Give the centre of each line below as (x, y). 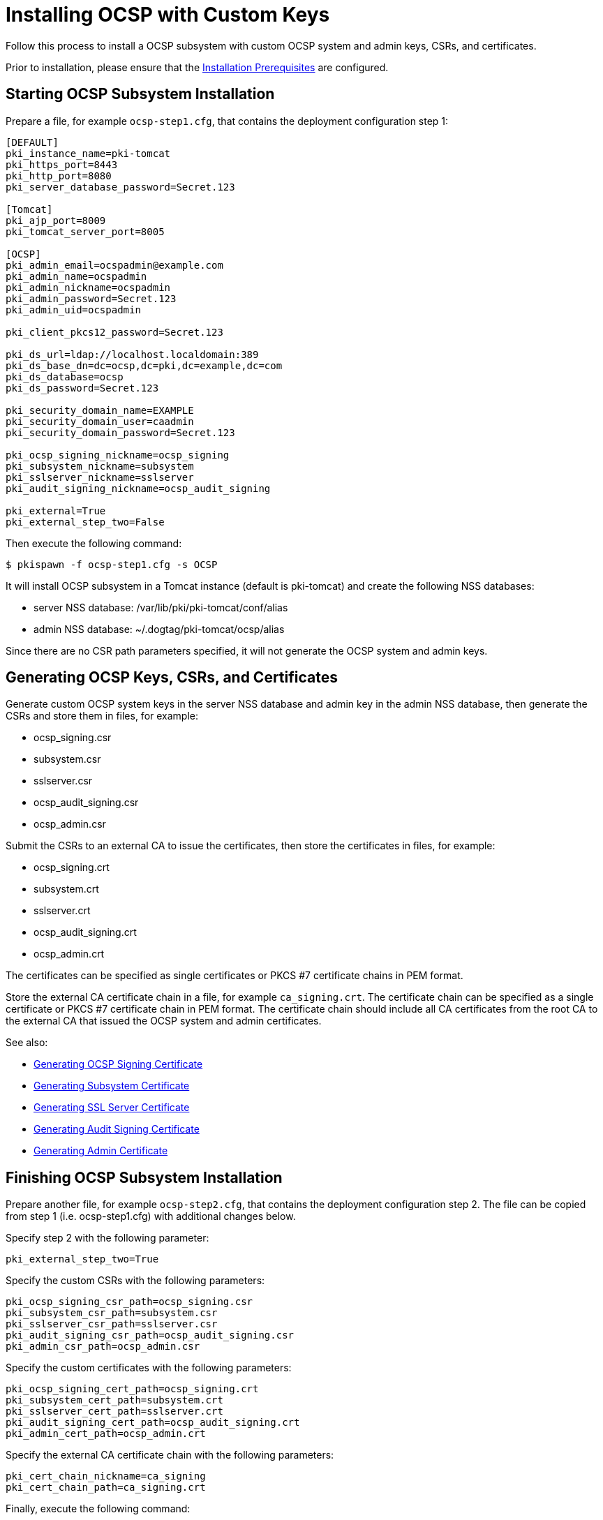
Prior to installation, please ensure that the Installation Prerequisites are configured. (197, 67)
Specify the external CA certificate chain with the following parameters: (170, 1455)
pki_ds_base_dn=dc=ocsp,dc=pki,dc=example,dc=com (144, 365)
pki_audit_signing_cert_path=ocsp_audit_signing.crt (153, 1423)
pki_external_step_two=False (85, 522)
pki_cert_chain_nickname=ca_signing (106, 1476)
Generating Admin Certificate (101, 1151)
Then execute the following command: (94, 543)
